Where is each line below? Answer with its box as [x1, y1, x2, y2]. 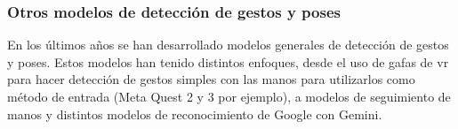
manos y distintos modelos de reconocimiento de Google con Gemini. [7, 104, 382, 123]
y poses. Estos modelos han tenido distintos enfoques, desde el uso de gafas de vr [7, 52, 449, 71]
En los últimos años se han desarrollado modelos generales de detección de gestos [7, 35, 449, 54]
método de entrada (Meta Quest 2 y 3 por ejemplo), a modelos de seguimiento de [7, 87, 451, 105]
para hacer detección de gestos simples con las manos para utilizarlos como [7, 70, 415, 88]
